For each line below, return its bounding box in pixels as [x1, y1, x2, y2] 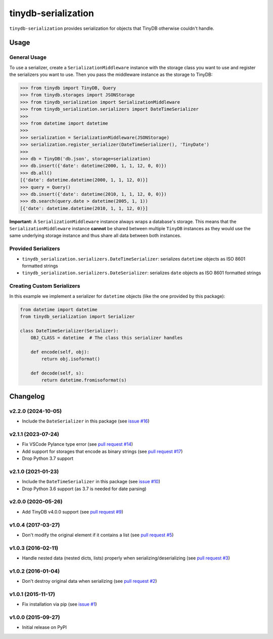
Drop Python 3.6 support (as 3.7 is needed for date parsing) [22, 486, 147, 492]
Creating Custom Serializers [9, 282, 80, 289]
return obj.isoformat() [41, 356, 101, 362]
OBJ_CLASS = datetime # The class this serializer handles [30, 335, 183, 341]
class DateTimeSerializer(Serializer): [20, 328, 119, 333]
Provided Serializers [9, 245, 60, 252]
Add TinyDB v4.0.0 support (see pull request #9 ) [22, 508, 123, 515]
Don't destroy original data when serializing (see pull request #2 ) [22, 578, 157, 584]
